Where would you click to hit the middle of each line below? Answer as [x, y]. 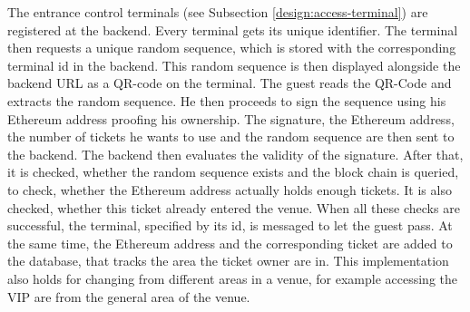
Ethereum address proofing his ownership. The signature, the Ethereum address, [231, 118]
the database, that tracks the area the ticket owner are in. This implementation [228, 261]
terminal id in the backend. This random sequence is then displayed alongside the [234, 65]
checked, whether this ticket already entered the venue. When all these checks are [234, 207]
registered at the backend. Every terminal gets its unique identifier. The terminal [233, 29]
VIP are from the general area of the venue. [129, 296]
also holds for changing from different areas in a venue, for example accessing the [232, 278]
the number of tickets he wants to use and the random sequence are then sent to [231, 136]
